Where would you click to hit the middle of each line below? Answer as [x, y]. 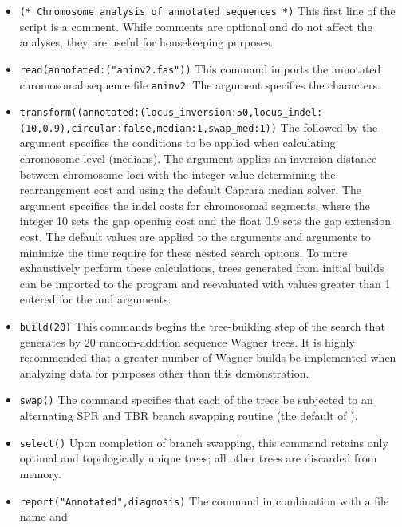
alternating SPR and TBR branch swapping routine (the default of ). [189, 416]
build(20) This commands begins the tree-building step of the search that [202, 326]
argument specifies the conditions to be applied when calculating [177, 143]
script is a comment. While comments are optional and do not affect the [196, 26]
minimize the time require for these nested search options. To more [183, 252]
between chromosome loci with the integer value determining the [177, 174]
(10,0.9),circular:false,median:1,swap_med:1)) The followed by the [199, 127]
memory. [40, 473]
